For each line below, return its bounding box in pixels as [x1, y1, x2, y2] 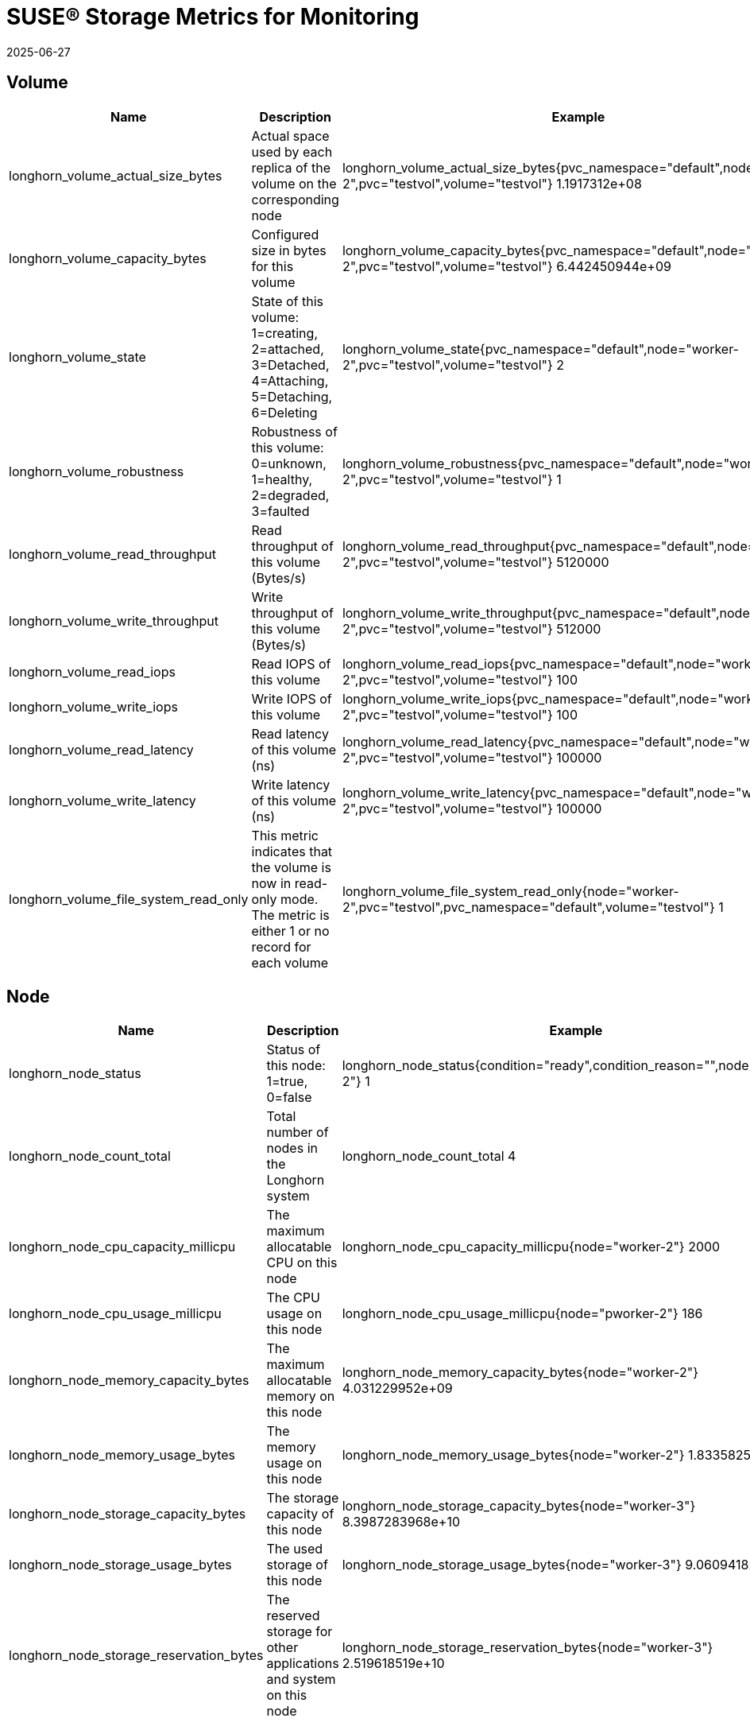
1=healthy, [251, 471, 313, 487]
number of [266, 1124, 329, 1141]
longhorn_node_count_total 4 [342, 1148, 516, 1165]
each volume [251, 954, 329, 971]
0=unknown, [251, 455, 327, 471]
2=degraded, [251, 487, 330, 503]
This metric [251, 827, 319, 844]
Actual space [251, 127, 330, 144]
